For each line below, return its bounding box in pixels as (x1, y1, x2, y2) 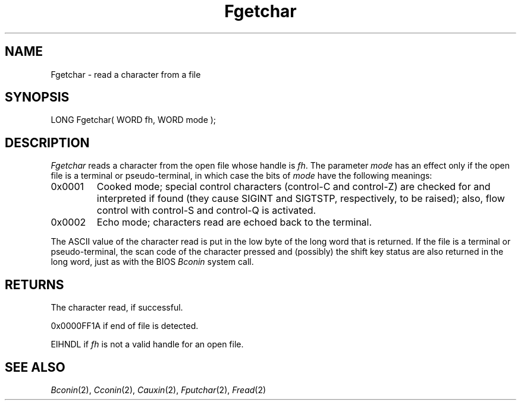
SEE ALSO (5, 359, 65, 375)
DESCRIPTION (5, 135, 90, 150)
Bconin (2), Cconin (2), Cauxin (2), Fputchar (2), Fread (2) (51, 384, 266, 395)
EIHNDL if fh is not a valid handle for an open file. (51, 339, 244, 350)
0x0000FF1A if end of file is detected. (51, 321, 199, 331)
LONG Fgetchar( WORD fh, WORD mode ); (51, 115, 216, 125)
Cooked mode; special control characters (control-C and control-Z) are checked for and (96, 181, 491, 193)
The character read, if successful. (51, 302, 183, 313)
